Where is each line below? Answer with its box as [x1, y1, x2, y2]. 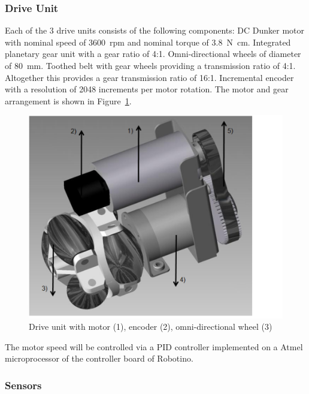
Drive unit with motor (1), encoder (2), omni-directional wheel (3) [29, 320, 272, 333]
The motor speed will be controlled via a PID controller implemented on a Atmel [5, 340, 303, 353]
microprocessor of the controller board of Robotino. [5, 352, 193, 365]
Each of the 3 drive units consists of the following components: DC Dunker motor [5, 24, 305, 37]
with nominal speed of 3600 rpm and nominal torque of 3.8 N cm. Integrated [5, 35, 291, 48]
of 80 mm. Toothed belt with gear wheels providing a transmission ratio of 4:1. [5, 59, 296, 71]
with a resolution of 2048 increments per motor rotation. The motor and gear [5, 83, 289, 95]
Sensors [5, 377, 42, 392]
